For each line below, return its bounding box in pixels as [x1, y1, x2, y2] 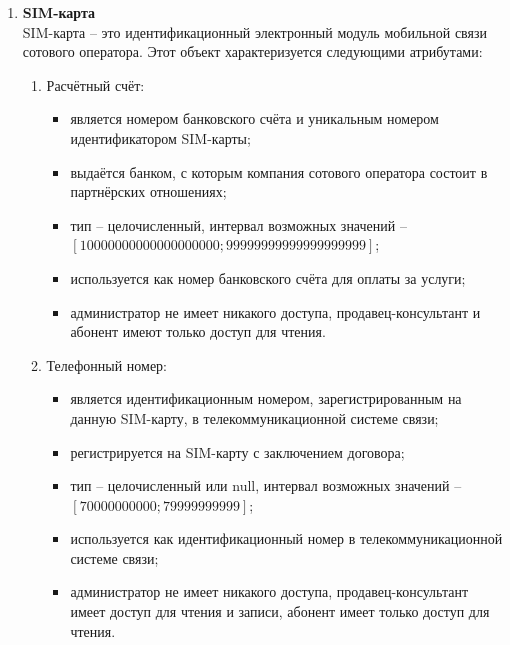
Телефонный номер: [46, 354, 168, 375]
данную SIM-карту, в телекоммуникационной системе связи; [70, 407, 439, 428]
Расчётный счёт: [46, 74, 145, 95]
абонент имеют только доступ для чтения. [70, 321, 326, 342]
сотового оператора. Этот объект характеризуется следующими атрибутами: [22, 41, 483, 62]
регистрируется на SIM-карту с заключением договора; [70, 441, 405, 462]
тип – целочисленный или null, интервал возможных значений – [70, 475, 462, 496]
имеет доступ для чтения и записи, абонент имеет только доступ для [70, 601, 490, 622]
